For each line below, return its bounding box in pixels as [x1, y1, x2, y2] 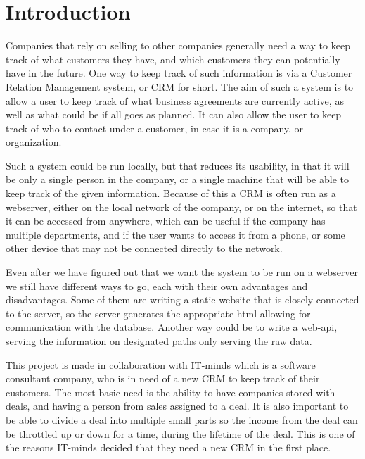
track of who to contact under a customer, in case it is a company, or [6, 120, 304, 135]
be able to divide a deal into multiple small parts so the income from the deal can [6, 412, 358, 427]
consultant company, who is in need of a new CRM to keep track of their [6, 371, 320, 386]
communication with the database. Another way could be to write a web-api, [6, 320, 338, 334]
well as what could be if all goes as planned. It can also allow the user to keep [6, 107, 342, 122]
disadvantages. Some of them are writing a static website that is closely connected [6, 292, 359, 307]
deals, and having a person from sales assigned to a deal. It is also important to [6, 398, 349, 413]
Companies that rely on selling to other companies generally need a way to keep [6, 38, 350, 53]
